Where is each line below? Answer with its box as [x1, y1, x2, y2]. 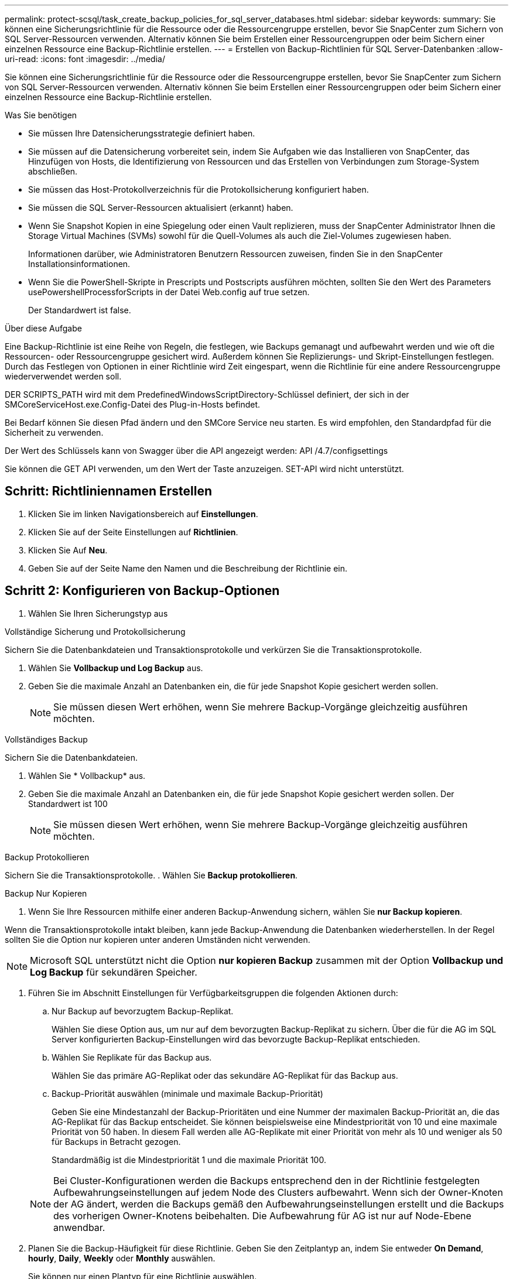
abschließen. [28, 166, 78, 176]
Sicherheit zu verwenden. [5, 428, 104, 437]
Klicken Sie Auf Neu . [28, 545, 108, 555]
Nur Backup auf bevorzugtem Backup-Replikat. [52, 1006, 234, 1016]
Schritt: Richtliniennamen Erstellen [5, 484, 213, 499]
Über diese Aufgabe [5, 323, 82, 333]
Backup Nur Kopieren [5, 888, 87, 898]
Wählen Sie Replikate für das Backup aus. [52, 1052, 212, 1062]
